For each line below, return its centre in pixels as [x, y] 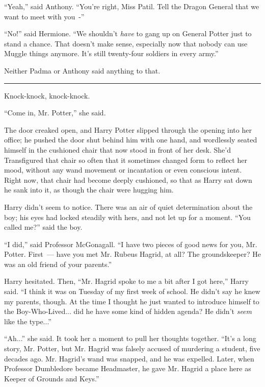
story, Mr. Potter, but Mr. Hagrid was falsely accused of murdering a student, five [132, 348]
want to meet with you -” [44, 16]
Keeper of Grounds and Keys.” [52, 378]
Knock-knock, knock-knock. [47, 95]
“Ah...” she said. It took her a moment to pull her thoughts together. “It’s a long [130, 338]
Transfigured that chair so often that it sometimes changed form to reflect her [126, 160]
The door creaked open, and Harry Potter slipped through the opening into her [128, 129]
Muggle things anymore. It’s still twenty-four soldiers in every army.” [111, 53]
